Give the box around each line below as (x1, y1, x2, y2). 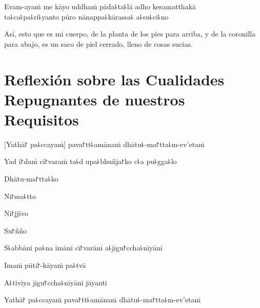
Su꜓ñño (4, 225, 27, 235)
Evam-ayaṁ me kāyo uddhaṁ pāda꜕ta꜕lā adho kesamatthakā (4, 1, 196, 11)
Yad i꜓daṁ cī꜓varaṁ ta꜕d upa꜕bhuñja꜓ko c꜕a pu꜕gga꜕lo (4, 156, 177, 167)
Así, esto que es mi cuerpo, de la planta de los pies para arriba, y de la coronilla (4, 28, 256, 39)
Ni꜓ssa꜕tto (4, 190, 36, 201)
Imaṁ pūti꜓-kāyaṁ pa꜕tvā (4, 260, 86, 270)
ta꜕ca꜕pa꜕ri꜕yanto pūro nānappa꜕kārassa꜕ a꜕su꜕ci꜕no (4, 11, 169, 22)
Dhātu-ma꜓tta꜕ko (4, 173, 58, 184)
